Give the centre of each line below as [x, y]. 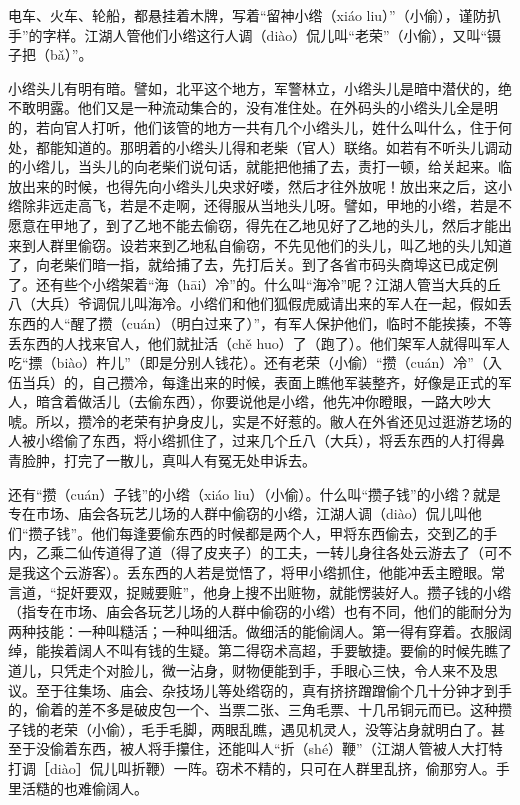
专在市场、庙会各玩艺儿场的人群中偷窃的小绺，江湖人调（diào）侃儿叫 [238, 513]
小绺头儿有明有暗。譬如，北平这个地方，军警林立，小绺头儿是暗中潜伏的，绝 [260, 87]
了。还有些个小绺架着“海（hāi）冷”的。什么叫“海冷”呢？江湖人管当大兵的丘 [255, 283]
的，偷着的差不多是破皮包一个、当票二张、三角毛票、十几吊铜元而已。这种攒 [260, 709]
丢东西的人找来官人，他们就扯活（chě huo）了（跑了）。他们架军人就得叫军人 [259, 342]
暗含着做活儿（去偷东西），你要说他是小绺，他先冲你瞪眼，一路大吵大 [263, 401]
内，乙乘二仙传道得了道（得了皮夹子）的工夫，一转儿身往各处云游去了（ [246, 552]
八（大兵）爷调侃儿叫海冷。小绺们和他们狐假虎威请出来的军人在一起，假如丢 [260, 303]
